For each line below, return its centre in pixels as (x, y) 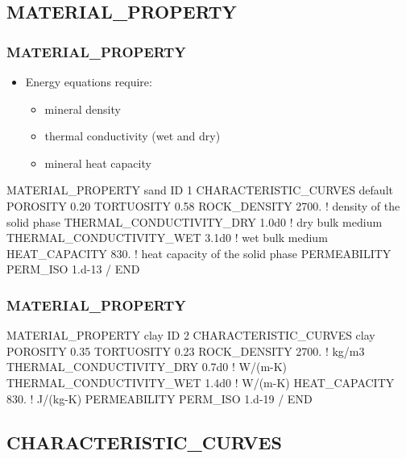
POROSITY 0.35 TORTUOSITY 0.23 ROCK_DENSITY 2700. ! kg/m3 (186, 351)
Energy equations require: (89, 81)
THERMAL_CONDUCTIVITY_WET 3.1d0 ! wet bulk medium (167, 238)
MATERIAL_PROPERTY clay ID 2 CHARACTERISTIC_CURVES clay (191, 335)
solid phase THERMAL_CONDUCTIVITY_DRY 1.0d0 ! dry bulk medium (195, 221)
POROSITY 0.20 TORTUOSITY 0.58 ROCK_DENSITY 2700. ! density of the (203, 205)
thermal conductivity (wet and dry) (133, 136)
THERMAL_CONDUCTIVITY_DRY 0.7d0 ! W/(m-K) (147, 367)
